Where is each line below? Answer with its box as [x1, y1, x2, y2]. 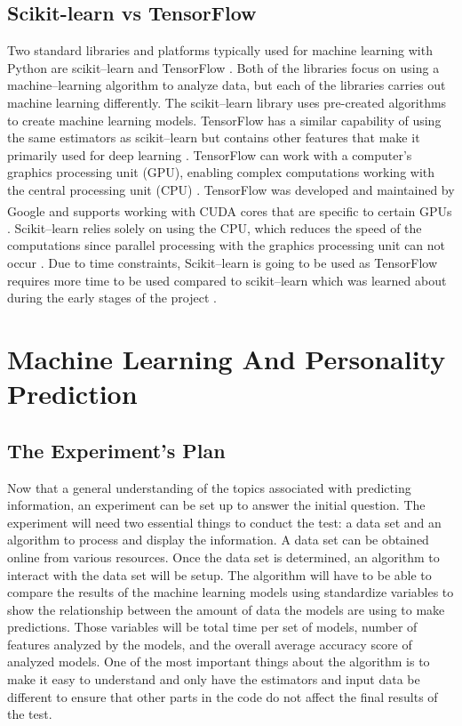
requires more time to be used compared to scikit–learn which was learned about [7, 270, 447, 289]
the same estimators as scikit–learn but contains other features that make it [7, 128, 420, 147]
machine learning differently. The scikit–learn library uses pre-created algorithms [7, 93, 447, 111]
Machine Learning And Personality [7, 340, 446, 376]
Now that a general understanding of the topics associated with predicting [7, 478, 411, 496]
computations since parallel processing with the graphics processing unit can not [7, 236, 446, 254]
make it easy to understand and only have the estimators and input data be [7, 670, 420, 689]
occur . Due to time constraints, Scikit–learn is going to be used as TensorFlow [7, 253, 437, 271]
